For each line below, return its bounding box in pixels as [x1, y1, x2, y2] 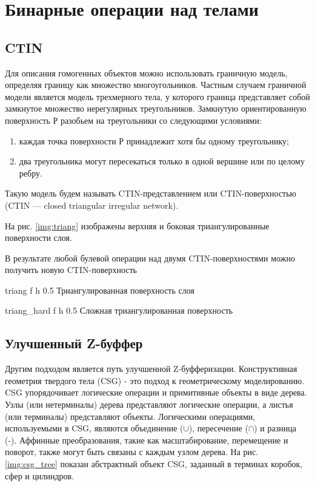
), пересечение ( [188, 422, 248, 434]
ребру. [19, 166, 42, 179]
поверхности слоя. [5, 231, 72, 244]
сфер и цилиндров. [5, 469, 75, 482]
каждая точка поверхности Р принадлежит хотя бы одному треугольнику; [19, 134, 289, 147]
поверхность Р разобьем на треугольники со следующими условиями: [5, 113, 262, 126]
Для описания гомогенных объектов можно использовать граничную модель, [5, 66, 288, 79]
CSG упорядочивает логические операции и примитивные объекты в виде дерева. [5, 386, 307, 399]
